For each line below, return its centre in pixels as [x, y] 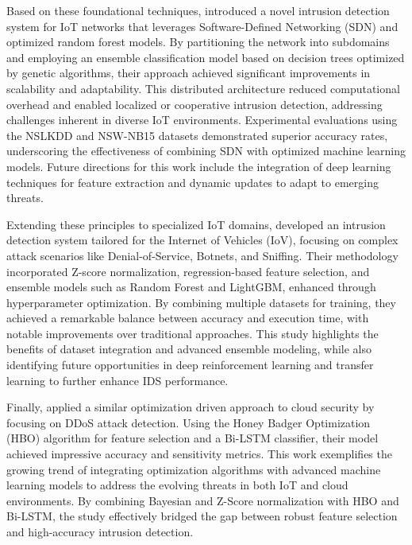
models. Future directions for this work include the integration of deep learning [199, 166]
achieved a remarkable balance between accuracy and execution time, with [188, 318]
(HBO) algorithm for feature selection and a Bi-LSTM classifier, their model [193, 438]
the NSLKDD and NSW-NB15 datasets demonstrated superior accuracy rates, [197, 135]
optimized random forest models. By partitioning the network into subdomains [198, 42]
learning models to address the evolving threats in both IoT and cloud [177, 485]
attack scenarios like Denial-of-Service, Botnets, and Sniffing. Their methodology [202, 255]
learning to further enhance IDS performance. [117, 380]
